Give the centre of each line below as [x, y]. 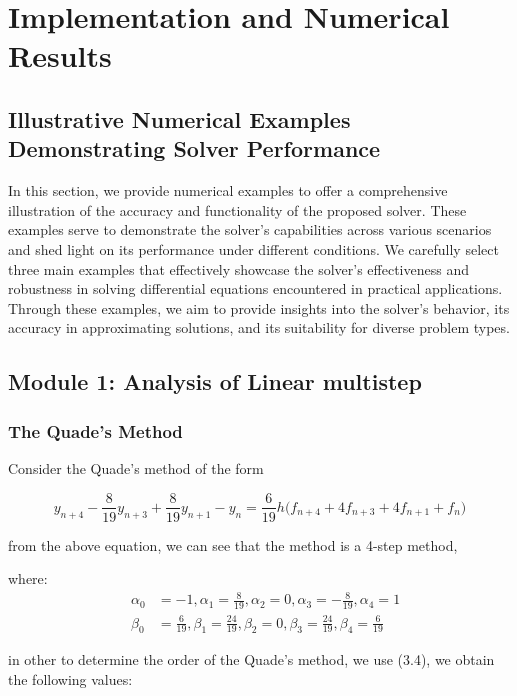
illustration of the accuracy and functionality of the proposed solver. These [237, 209]
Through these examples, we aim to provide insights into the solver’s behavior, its [259, 307]
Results [60, 55]
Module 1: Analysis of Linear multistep [215, 381]
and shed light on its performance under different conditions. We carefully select [253, 248]
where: [28, 578]
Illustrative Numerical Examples [179, 118]
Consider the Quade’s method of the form [136, 467]
